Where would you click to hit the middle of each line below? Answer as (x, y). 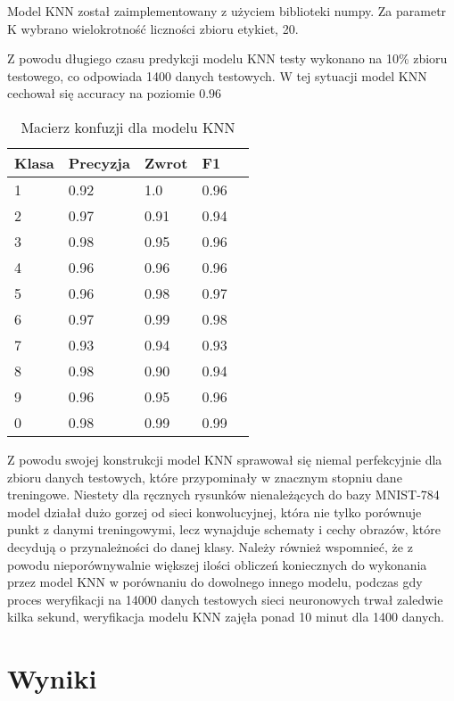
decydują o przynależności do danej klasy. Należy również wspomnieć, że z (210, 546)
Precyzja (99, 162)
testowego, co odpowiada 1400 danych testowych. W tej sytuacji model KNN (217, 75)
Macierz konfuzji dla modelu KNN (128, 127)
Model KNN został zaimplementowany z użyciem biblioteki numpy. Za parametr (227, 11)
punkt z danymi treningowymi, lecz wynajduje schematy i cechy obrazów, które (224, 529)
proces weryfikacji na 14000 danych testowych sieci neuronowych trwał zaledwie (225, 599)
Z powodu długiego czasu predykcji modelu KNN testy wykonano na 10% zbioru (227, 58)
